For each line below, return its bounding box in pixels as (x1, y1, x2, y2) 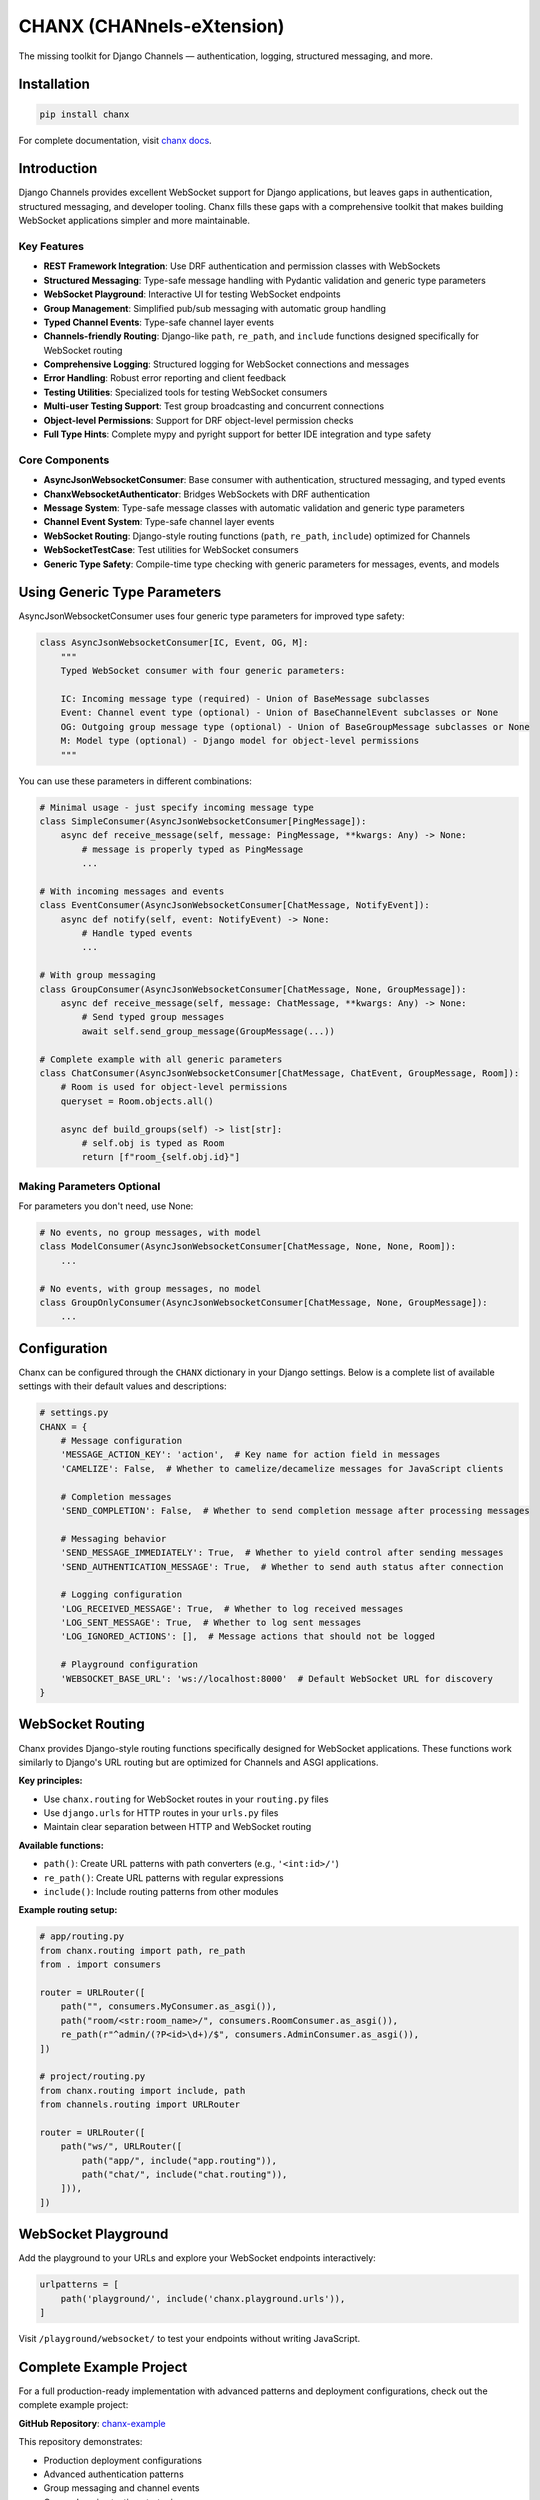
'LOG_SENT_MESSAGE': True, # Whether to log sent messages (60, 1617, 362, 1629)
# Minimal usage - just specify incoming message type (39, 801, 314, 813)
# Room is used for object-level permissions (60, 1081, 288, 1093)
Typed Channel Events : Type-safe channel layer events (43, 316, 275, 328)
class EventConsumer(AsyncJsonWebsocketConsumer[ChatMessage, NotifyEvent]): (39, 900, 430, 911)
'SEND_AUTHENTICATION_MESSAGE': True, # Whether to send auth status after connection (60, 1561, 504, 1572)
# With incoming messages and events (39, 885, 225, 897)
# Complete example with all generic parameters (39, 1053, 283, 1065)
